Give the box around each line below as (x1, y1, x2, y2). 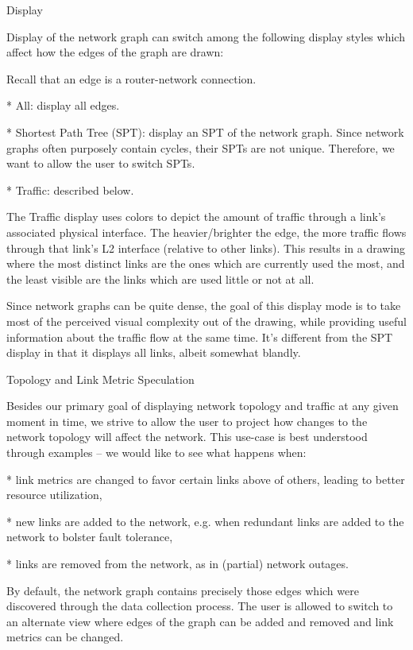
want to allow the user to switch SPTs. (6, 155, 195, 172)
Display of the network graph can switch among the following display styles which (6, 28, 405, 44)
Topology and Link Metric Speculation (6, 370, 195, 387)
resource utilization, (6, 486, 102, 503)
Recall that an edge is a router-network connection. (6, 70, 257, 87)
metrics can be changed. (6, 629, 124, 645)
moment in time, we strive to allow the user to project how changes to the (6, 412, 368, 429)
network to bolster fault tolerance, (6, 528, 173, 545)
